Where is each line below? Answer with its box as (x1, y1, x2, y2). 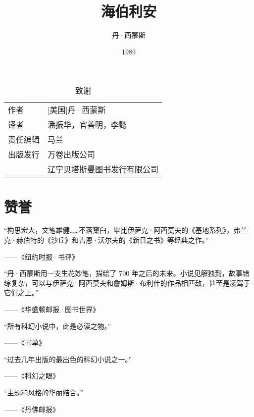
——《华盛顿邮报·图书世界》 (4, 304, 100, 314)
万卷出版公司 (48, 149, 96, 160)
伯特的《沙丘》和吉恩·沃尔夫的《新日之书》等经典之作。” (23, 235, 209, 245)
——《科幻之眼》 (4, 370, 59, 381)
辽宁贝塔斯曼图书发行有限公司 (48, 163, 159, 175)
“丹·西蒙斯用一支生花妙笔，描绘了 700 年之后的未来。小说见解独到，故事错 (4, 268, 250, 278)
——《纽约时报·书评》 (4, 251, 79, 261)
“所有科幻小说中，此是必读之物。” (4, 320, 111, 331)
